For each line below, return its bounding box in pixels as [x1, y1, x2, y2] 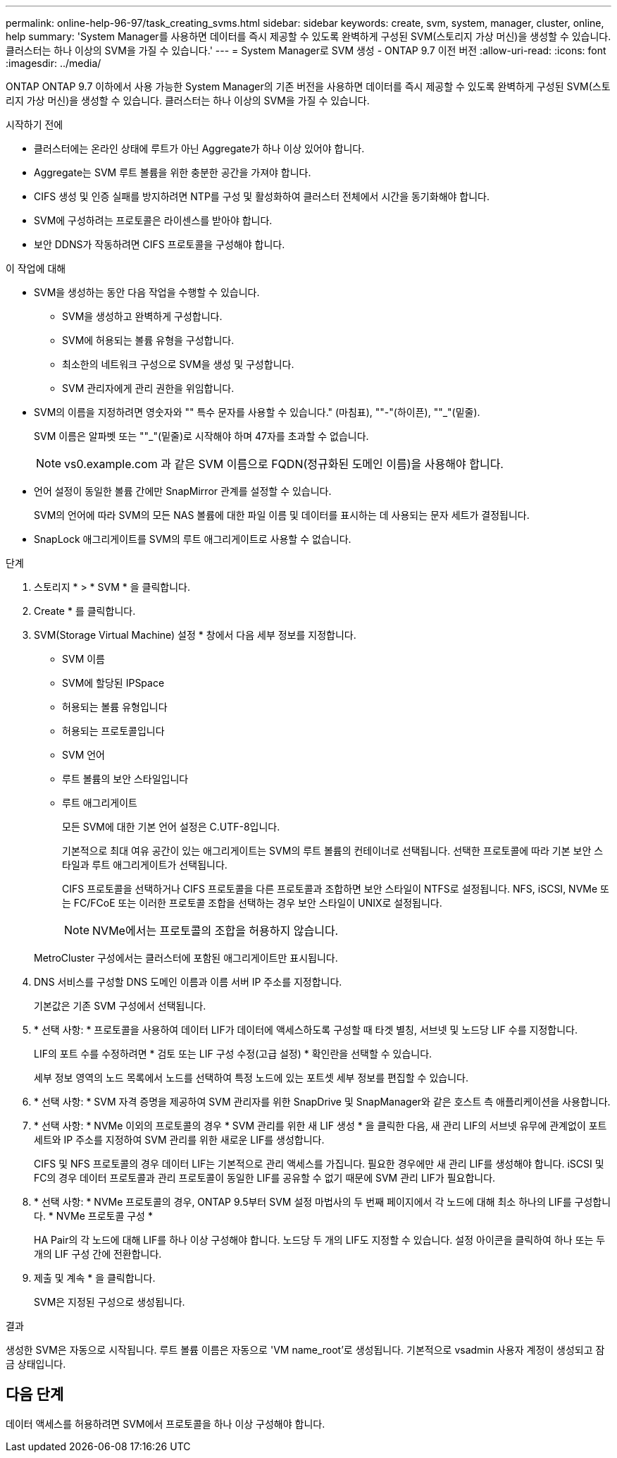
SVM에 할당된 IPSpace [62, 677, 165, 689]
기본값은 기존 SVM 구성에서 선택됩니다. [34, 1000, 206, 1012]
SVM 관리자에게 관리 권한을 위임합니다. [62, 382, 235, 394]
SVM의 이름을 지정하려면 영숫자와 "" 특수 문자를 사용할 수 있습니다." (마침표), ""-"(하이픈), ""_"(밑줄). [34, 406, 480, 418]
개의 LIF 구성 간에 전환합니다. [34, 1248, 162, 1260]
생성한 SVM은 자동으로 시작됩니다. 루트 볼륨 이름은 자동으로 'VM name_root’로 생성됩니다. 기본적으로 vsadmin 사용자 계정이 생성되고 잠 [6, 1344, 605, 1356]
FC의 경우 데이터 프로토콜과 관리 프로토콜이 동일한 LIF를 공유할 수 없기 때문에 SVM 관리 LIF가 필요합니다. [34, 1172, 496, 1184]
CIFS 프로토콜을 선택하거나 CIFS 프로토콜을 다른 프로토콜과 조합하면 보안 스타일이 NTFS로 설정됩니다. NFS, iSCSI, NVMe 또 [62, 883, 609, 895]
